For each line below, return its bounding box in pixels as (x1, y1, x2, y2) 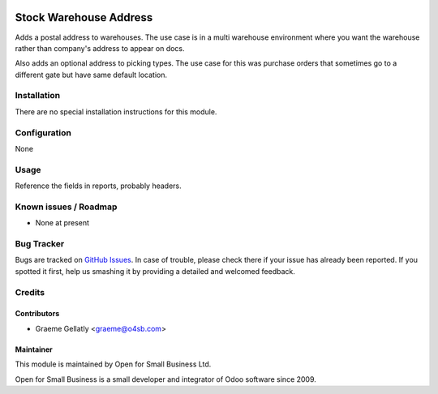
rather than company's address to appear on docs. (15, 43, 186, 53)
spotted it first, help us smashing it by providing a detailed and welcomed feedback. (15, 266, 295, 276)
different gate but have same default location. (15, 70, 168, 79)
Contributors (15, 309, 60, 319)
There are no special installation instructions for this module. (15, 106, 217, 117)
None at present (35, 218, 89, 228)
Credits (15, 286, 45, 298)
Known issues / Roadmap (15, 201, 118, 212)
